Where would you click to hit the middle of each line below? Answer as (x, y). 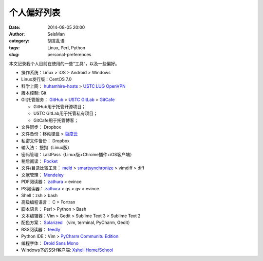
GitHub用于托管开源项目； (60, 106)
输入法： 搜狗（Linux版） (47, 148)
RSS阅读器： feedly (41, 229)
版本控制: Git (34, 93)
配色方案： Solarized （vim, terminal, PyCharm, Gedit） (77, 222)
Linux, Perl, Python (66, 48)
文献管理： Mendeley (42, 175)
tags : (14, 48)
